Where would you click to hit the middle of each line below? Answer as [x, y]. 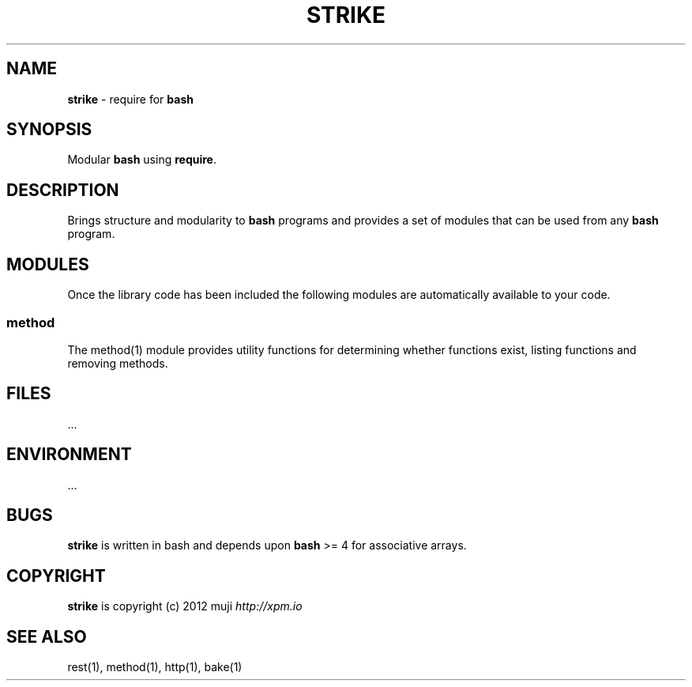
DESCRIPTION [63, 190]
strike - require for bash [130, 99]
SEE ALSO [47, 636]
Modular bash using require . [142, 160]
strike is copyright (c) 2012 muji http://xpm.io [185, 606]
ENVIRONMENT [69, 455]
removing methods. [118, 363]
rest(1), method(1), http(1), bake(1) [155, 667]
